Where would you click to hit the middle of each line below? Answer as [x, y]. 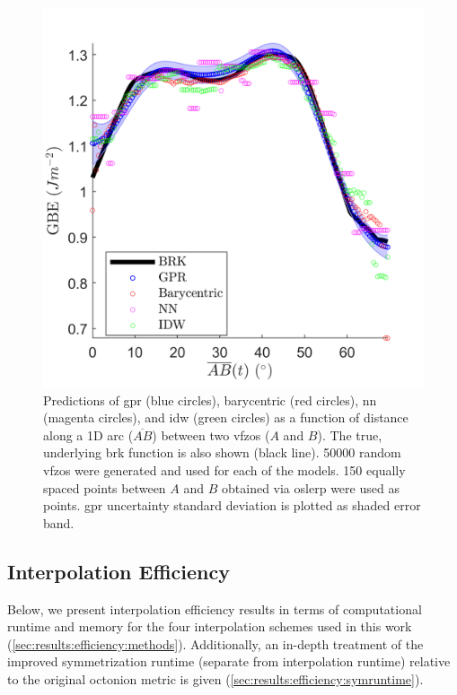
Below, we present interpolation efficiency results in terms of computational [215, 608]
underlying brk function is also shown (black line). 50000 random [222, 452]
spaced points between [105, 487]
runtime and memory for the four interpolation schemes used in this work [210, 626]
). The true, [350, 434]
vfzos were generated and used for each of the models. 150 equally [224, 469]
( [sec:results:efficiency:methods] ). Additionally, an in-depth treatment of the [215, 643]
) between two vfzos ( [211, 434]
